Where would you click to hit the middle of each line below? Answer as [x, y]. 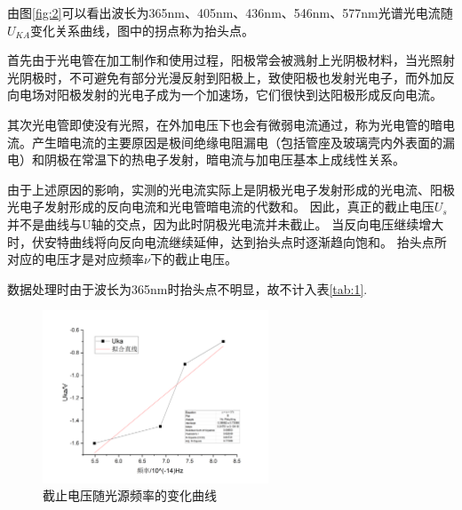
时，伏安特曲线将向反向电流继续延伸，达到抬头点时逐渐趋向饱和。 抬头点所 [227, 241]
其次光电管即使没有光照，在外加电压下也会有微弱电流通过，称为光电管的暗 [225, 124]
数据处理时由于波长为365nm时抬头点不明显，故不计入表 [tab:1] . [187, 288]
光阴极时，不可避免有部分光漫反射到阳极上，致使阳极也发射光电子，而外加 [225, 77]
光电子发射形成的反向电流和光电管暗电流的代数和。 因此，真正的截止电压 [221, 207]
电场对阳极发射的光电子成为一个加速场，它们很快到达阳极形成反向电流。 [231, 95]
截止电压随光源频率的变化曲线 [130, 495]
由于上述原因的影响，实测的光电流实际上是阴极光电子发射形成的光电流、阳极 [231, 189]
